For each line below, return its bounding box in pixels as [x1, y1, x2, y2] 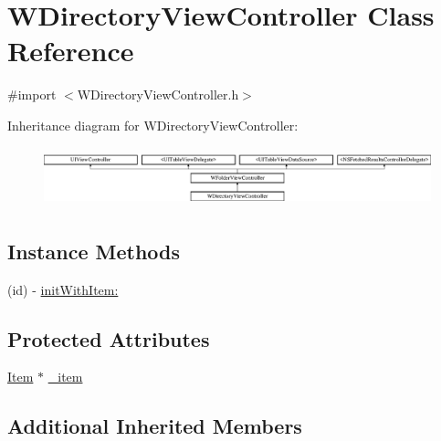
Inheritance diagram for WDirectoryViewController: [7, 115, 299, 134]
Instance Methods [7, 236, 180, 265]
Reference [7, 32, 134, 69]
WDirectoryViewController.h [77, 85, 239, 104]
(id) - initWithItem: [7, 279, 119, 299]
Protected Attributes [7, 324, 210, 352]
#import [7, 85, 57, 104]
